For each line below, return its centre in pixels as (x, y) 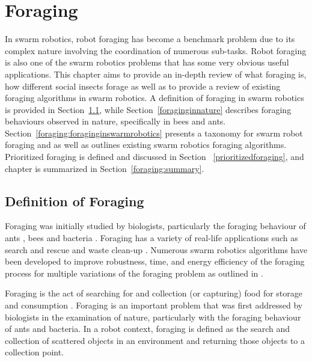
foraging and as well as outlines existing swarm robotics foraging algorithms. (146, 145)
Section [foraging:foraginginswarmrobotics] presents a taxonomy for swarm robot (154, 133)
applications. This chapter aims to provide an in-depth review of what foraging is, (156, 74)
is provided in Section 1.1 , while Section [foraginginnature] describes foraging (148, 109)
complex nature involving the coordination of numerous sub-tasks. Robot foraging (156, 50)
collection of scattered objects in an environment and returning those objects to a (155, 340)
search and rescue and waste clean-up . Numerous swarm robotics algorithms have (156, 249)
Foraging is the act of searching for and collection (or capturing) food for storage (154, 293)
